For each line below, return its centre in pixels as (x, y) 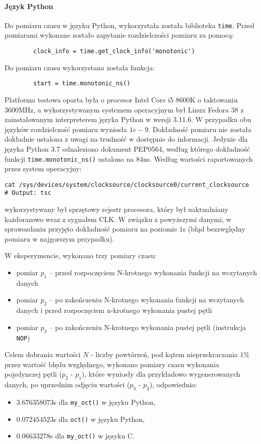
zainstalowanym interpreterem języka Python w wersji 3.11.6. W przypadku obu (128, 119)
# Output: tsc (28, 193)
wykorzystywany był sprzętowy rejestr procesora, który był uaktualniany (116, 209)
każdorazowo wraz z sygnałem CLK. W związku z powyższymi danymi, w (118, 219)
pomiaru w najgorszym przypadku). (59, 238)
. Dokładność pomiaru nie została (200, 129)
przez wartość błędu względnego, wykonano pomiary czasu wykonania (112, 364)
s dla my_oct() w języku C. (92, 436)
